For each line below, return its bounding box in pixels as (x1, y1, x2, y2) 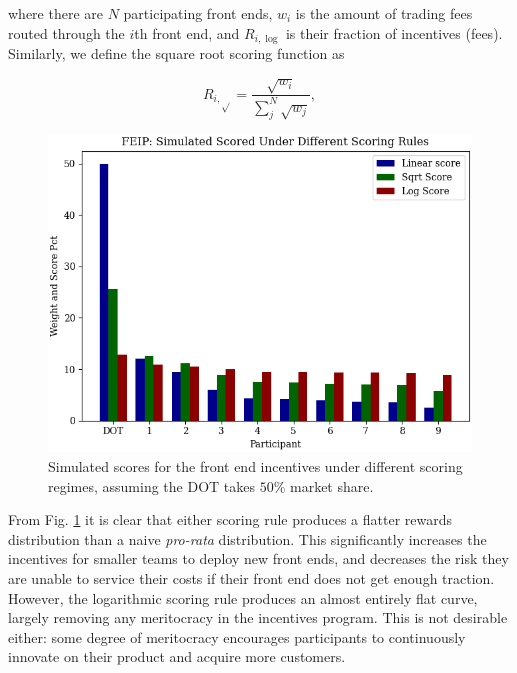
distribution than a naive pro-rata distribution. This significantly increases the (8, 528, 487, 549)
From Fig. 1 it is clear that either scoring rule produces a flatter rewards (8, 509, 452, 530)
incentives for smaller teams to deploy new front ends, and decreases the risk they (8, 548, 509, 569)
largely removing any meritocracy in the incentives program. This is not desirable (8, 607, 508, 628)
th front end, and (134, 22, 240, 43)
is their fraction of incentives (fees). (285, 22, 503, 43)
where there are (8, 3, 103, 23)
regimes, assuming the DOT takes (48, 475, 256, 496)
